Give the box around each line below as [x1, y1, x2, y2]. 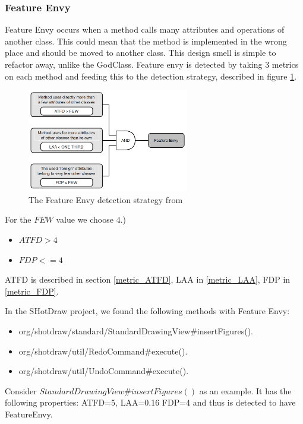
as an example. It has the [199, 384, 292, 397]
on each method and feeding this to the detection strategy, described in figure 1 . [5, 69, 297, 82]
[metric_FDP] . [5, 284, 59, 297]
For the [5, 213, 31, 226]
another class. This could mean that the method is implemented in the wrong [5, 34, 287, 47]
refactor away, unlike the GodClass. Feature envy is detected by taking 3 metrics [5, 58, 299, 70]
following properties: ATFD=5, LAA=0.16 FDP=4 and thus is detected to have [5, 396, 296, 409]
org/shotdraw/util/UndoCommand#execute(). [18, 365, 189, 377]
